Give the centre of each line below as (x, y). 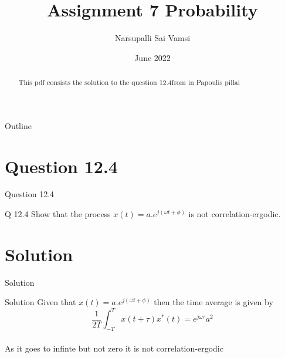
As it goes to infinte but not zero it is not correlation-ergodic (114, 348)
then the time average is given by (213, 302)
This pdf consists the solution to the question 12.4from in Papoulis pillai (129, 82)
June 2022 (152, 57)
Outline (18, 125)
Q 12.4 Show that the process (58, 214)
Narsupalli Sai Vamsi (152, 38)
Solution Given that (40, 302)
